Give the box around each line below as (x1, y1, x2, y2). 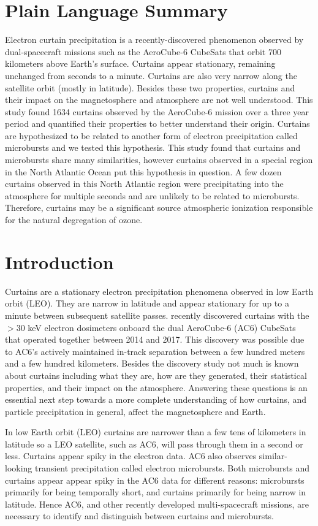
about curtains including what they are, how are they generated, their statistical (5, 368, 307, 381)
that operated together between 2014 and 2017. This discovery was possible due (5, 333, 305, 346)
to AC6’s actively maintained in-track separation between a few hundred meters (5, 345, 305, 357)
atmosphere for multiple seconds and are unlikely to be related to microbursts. (5, 189, 300, 202)
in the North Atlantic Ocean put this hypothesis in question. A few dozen (5, 165, 282, 178)
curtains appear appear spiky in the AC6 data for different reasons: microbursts (5, 473, 305, 486)
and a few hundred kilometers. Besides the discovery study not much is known (5, 357, 299, 370)
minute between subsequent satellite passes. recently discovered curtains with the (5, 308, 309, 321)
